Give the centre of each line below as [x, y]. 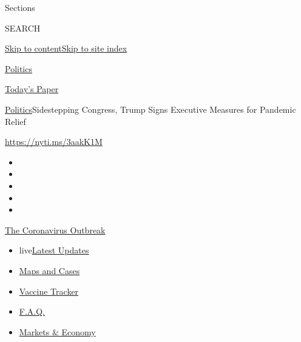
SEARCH [23, 28]
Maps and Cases [49, 270]
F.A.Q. [32, 311]
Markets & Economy [57, 331]
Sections [20, 7]
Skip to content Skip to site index [66, 48]
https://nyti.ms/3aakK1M [54, 142]
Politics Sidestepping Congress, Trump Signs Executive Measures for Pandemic [150, 109]
